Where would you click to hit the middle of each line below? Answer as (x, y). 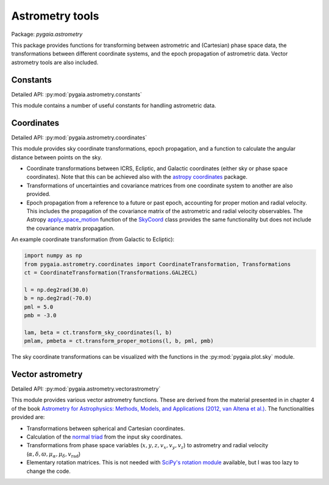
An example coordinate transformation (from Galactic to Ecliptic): (93, 239)
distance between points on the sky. (57, 157)
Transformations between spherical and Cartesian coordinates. (106, 428)
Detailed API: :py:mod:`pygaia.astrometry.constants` (77, 94)
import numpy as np (53, 256)
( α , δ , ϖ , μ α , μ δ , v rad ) (54, 454)
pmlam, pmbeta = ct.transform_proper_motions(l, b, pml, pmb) (119, 341)
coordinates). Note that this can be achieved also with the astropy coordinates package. (137, 177)
